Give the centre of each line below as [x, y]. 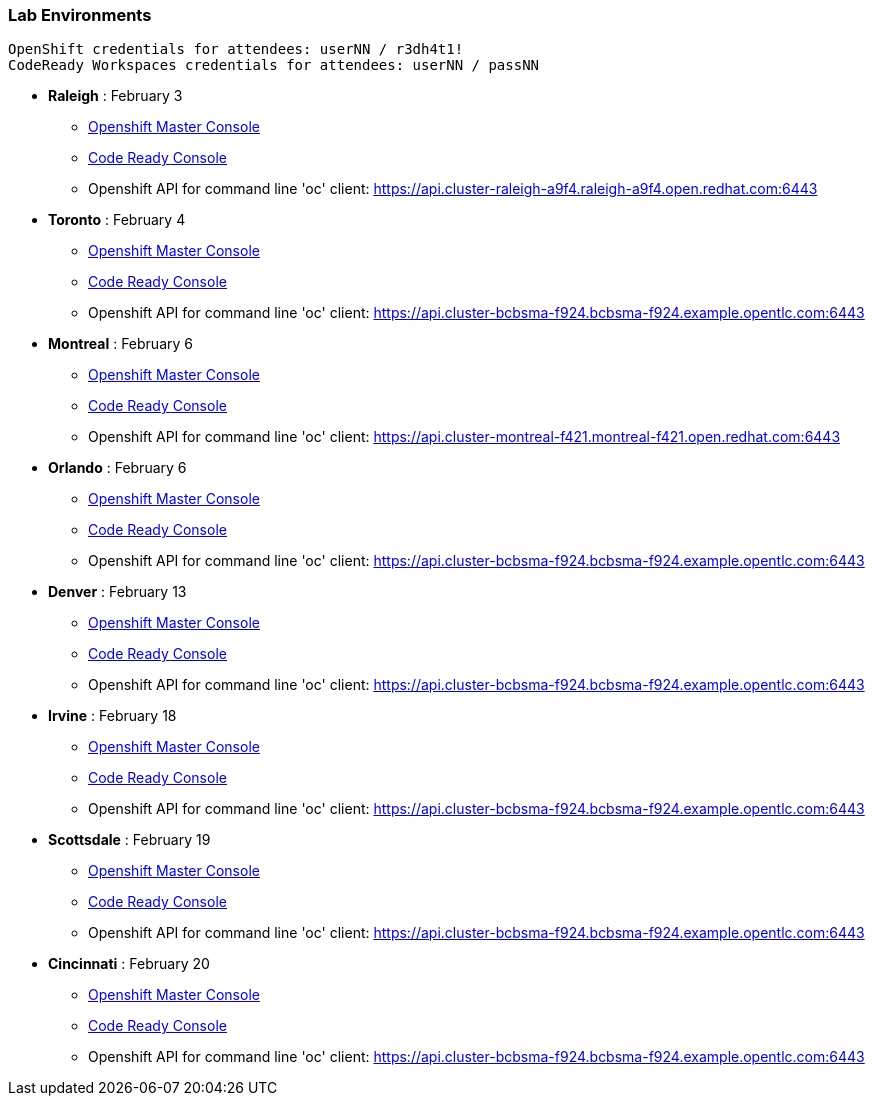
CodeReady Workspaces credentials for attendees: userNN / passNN [274, 65]
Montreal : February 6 [120, 344]
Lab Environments [80, 15]
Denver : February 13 [117, 592]
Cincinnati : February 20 [129, 964]
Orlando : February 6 [117, 468]
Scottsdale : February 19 [129, 840]
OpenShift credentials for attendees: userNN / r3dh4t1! [236, 49]
